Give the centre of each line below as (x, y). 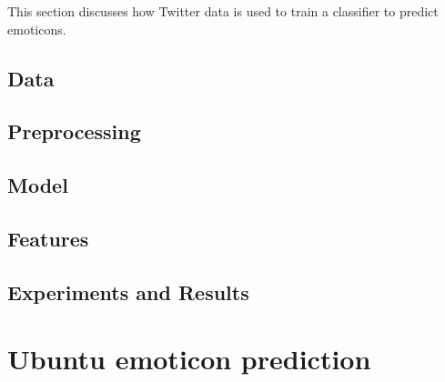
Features (48, 238)
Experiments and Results (128, 292)
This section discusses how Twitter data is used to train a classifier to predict (223, 11)
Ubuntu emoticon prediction (189, 359)
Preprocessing (74, 131)
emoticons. (37, 29)
